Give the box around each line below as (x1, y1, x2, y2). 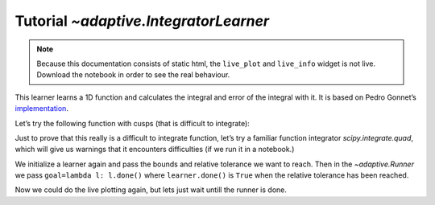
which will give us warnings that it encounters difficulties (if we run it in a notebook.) (14, 145, 295, 154)
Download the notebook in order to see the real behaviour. (36, 70, 230, 80)
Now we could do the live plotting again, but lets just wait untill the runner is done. (14, 185, 288, 195)
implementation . (14, 104, 68, 113)
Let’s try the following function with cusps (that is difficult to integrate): (14, 118, 250, 128)
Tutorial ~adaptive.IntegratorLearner (14, 12, 270, 30)
